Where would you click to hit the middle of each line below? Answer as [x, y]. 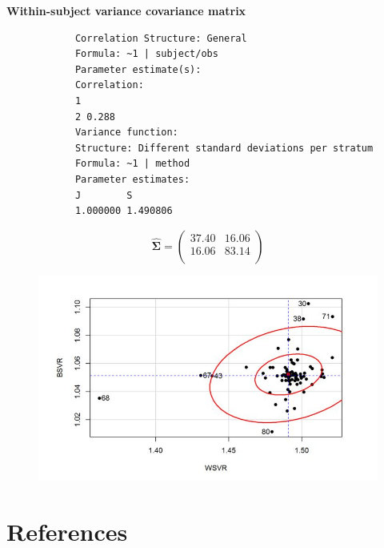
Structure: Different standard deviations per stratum [224, 148]
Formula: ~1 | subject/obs [146, 54]
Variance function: [126, 133]
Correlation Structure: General [161, 38]
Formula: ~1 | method [132, 164]
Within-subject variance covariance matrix [126, 10]
